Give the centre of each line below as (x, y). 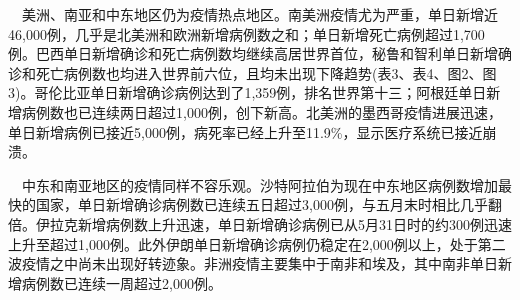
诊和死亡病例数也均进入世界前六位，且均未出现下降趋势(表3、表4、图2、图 (252, 72)
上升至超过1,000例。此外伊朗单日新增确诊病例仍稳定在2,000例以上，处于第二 (257, 243)
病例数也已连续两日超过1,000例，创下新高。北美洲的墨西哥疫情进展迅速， (261, 111)
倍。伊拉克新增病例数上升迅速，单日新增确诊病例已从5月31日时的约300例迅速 (260, 223)
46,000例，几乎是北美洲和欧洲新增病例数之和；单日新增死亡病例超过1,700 (246, 33)
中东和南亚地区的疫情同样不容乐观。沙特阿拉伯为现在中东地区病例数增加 (260, 184)
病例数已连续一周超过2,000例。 (121, 282)
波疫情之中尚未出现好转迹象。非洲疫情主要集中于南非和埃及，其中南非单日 (253, 263)
